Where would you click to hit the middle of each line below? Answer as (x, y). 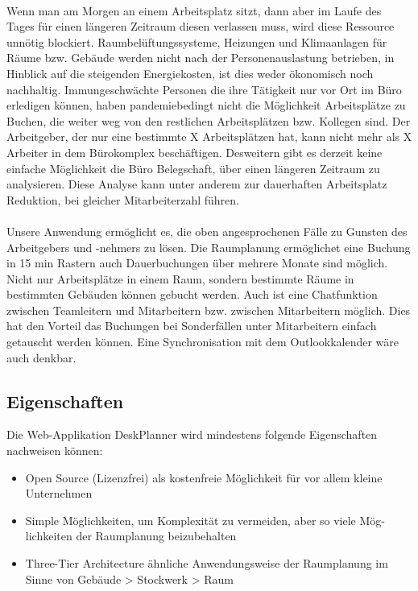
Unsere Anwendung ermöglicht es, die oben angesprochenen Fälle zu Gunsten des (207, 231)
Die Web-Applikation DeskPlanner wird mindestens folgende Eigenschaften (192, 434)
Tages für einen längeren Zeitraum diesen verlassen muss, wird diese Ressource (201, 26)
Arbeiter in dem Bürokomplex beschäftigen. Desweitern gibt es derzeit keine (195, 152)
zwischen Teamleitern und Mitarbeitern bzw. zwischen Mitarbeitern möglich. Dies (209, 310)
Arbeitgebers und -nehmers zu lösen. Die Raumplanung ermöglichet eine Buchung (209, 247)
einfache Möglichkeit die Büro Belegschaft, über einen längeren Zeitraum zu (193, 168)
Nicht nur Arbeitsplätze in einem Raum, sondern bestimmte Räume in (180, 278)
